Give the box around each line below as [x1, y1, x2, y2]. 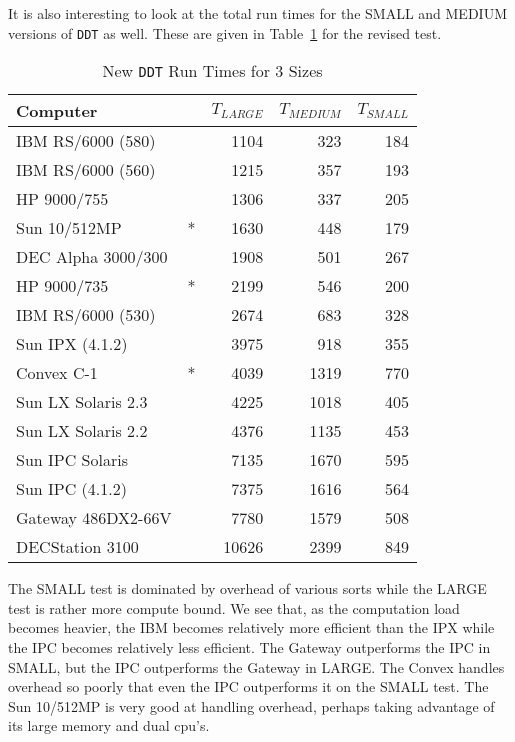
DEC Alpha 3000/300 [16, 245, 168, 269]
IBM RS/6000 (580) [16, 129, 156, 153]
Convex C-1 [16, 361, 98, 385]
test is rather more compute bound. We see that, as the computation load [8, 597, 460, 618]
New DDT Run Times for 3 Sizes [102, 59, 323, 83]
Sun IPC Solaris [16, 448, 128, 472]
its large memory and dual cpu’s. [8, 715, 210, 736]
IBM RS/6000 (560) [16, 158, 156, 182]
